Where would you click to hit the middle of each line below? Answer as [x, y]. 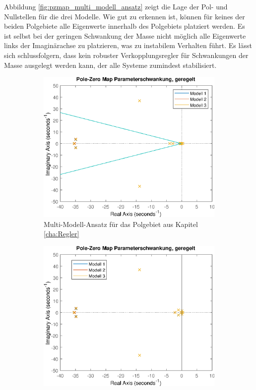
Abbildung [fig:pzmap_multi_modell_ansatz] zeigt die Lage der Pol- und [116, 6]
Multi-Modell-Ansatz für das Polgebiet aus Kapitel [121, 224]
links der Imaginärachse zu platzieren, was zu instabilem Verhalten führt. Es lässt [128, 45]
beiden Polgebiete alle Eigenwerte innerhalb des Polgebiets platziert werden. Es [125, 26]
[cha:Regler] [62, 234]
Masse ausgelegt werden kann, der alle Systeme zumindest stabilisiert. [110, 65]
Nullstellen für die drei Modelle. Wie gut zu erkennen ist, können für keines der [125, 16]
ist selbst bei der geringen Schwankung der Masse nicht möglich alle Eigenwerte [125, 35]
